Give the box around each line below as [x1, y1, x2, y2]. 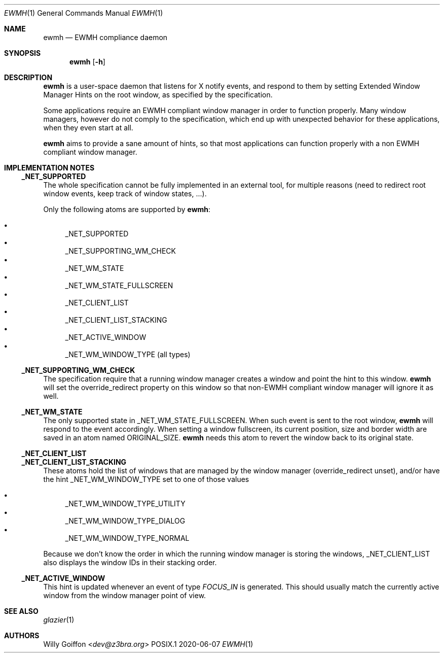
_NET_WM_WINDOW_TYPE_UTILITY [65, 499, 186, 508]
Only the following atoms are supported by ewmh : [43, 205, 211, 214]
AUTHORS [4, 631, 40, 640]
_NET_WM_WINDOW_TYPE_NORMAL [65, 534, 190, 542]
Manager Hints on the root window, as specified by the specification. [43, 90, 273, 99]
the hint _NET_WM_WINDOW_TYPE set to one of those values [43, 475, 249, 483]
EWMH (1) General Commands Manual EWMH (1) [4, 9, 163, 17]
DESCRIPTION [4, 73, 53, 82]
